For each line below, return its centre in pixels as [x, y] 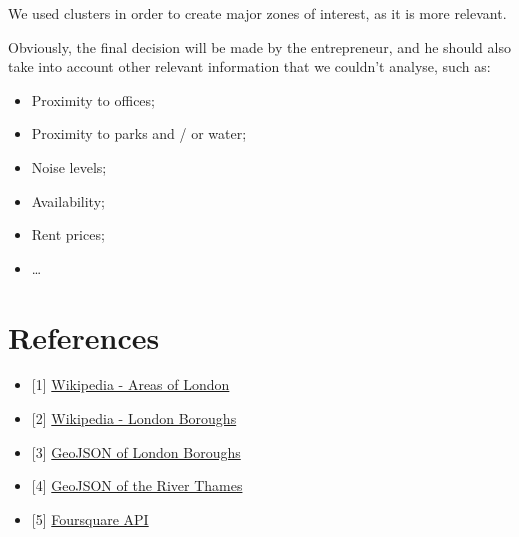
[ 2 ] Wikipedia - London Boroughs [134, 418]
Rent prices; [68, 234]
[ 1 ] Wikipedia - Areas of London [130, 384]
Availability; [68, 200]
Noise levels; [69, 166]
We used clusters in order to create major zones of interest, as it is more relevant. [257, 13]
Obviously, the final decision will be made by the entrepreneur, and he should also [259, 46]
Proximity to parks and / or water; [139, 133]
